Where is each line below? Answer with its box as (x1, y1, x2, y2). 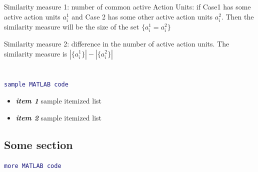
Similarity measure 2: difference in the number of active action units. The (4, 38, 229, 48)
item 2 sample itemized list (15, 112, 102, 122)
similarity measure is (4, 48, 67, 58)
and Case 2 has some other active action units (71, 11, 213, 21)
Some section (4, 136, 73, 152)
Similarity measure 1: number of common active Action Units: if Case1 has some (4, 1, 251, 11)
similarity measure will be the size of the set (4, 21, 139, 31)
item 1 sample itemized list (15, 95, 102, 106)
